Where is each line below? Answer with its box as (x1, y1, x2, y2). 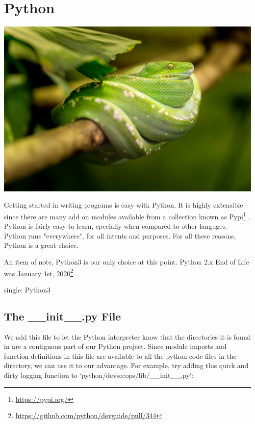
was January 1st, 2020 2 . (4, 266, 77, 278)
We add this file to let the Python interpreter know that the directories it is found (4, 331, 251, 342)
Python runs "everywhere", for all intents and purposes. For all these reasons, (4, 230, 236, 240)
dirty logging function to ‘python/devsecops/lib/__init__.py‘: (4, 370, 194, 380)
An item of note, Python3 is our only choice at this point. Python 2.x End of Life (4, 257, 249, 267)
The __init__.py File (4, 308, 121, 323)
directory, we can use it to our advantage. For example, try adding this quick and (4, 360, 249, 371)
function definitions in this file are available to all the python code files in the (4, 350, 236, 361)
